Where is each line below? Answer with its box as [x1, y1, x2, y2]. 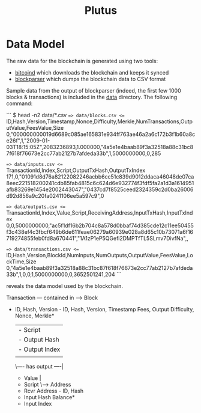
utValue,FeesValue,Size [6, 124, 64, 131]
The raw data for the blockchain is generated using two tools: [6, 57, 158, 64]
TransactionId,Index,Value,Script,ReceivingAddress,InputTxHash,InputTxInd [6, 209, 193, 216]
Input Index [23, 400, 52, 407]
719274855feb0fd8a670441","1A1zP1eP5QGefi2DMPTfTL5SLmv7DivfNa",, [6, 234, 189, 242]
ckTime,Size [6, 258, 37, 265]
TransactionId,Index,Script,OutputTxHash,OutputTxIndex [6, 167, 146, 174]
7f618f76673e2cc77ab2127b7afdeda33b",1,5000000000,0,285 [6, 150, 161, 157]
